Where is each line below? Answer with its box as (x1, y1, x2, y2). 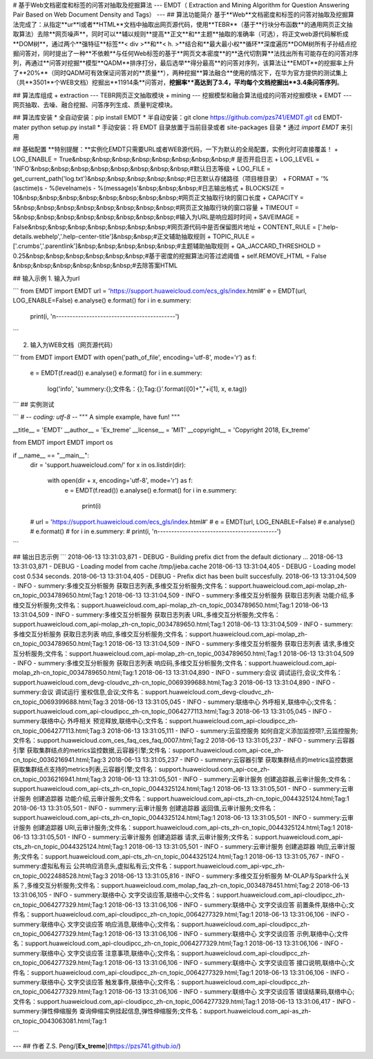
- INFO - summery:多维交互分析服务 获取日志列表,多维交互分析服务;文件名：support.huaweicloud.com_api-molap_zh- (12, 581, 347, 590)
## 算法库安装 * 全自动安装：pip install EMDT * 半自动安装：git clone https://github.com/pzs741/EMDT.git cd (12, 113, 322, 122)
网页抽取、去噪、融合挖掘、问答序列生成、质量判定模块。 (12, 100, 176, 108)
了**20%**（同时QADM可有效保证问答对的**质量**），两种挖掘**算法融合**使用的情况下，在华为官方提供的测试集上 (12, 68, 348, 77)
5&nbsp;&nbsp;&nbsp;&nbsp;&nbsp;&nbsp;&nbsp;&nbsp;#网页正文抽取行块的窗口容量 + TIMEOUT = (12, 203, 299, 211)
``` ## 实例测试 (12, 401, 55, 409)
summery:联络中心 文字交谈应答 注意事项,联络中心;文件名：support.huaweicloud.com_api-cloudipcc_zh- (12, 948, 310, 957)
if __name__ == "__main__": (12, 451, 90, 459)
